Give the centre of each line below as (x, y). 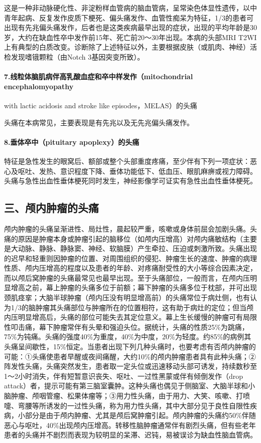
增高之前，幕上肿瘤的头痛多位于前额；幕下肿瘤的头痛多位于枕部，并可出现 (134, 287)
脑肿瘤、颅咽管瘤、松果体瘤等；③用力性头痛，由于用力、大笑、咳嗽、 (120, 396)
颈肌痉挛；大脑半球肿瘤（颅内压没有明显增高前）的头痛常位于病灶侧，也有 (127, 297)
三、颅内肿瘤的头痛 (51, 208)
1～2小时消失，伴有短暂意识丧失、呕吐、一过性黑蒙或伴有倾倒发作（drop (124, 376)
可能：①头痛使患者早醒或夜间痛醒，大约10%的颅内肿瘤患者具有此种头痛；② (130, 356)
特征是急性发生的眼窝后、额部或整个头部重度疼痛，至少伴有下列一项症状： (127, 161)
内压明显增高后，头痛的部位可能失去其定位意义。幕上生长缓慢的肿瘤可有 (123, 317)
